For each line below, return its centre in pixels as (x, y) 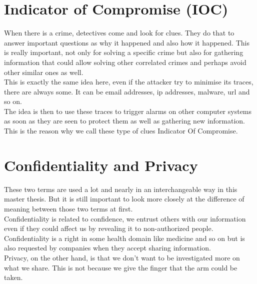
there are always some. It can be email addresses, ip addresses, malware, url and (127, 91)
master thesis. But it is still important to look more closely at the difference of (124, 199)
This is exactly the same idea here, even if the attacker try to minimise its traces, (129, 82)
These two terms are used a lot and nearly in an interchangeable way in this (121, 189)
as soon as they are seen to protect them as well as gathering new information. (125, 121)
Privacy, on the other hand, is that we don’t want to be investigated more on (122, 257)
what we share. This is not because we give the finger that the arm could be (121, 267)
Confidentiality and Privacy (101, 165)
